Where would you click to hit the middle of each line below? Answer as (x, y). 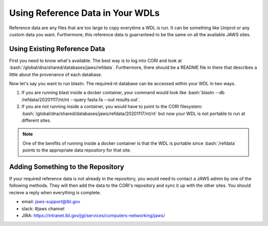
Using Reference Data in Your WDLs (84, 13)
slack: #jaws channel (43, 209)
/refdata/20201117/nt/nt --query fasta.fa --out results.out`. (81, 100)
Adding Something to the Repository (67, 167)
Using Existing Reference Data (57, 49)
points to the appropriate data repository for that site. (77, 150)
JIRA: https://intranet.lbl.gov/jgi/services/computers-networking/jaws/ (93, 215)
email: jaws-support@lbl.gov (51, 202)
